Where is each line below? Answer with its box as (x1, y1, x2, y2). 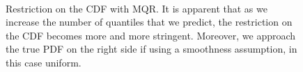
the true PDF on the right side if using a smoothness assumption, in (6, 42, 297, 56)
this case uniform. (6, 55, 81, 69)
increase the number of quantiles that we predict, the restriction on (6, 15, 293, 29)
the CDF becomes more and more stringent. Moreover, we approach (6, 28, 296, 42)
